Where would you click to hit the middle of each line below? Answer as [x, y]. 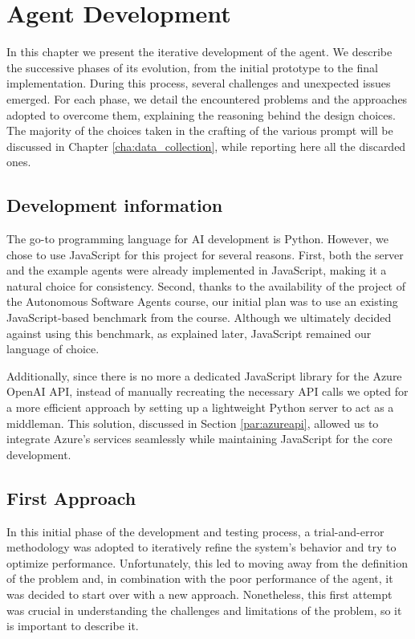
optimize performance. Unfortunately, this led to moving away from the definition [207, 562]
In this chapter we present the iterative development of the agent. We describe [199, 52]
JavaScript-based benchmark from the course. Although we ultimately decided [199, 317]
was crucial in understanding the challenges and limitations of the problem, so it [204, 610]
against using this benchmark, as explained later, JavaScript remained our [189, 333]
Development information [115, 205]
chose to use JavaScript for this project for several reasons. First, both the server [205, 254]
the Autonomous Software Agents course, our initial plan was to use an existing [202, 301]
